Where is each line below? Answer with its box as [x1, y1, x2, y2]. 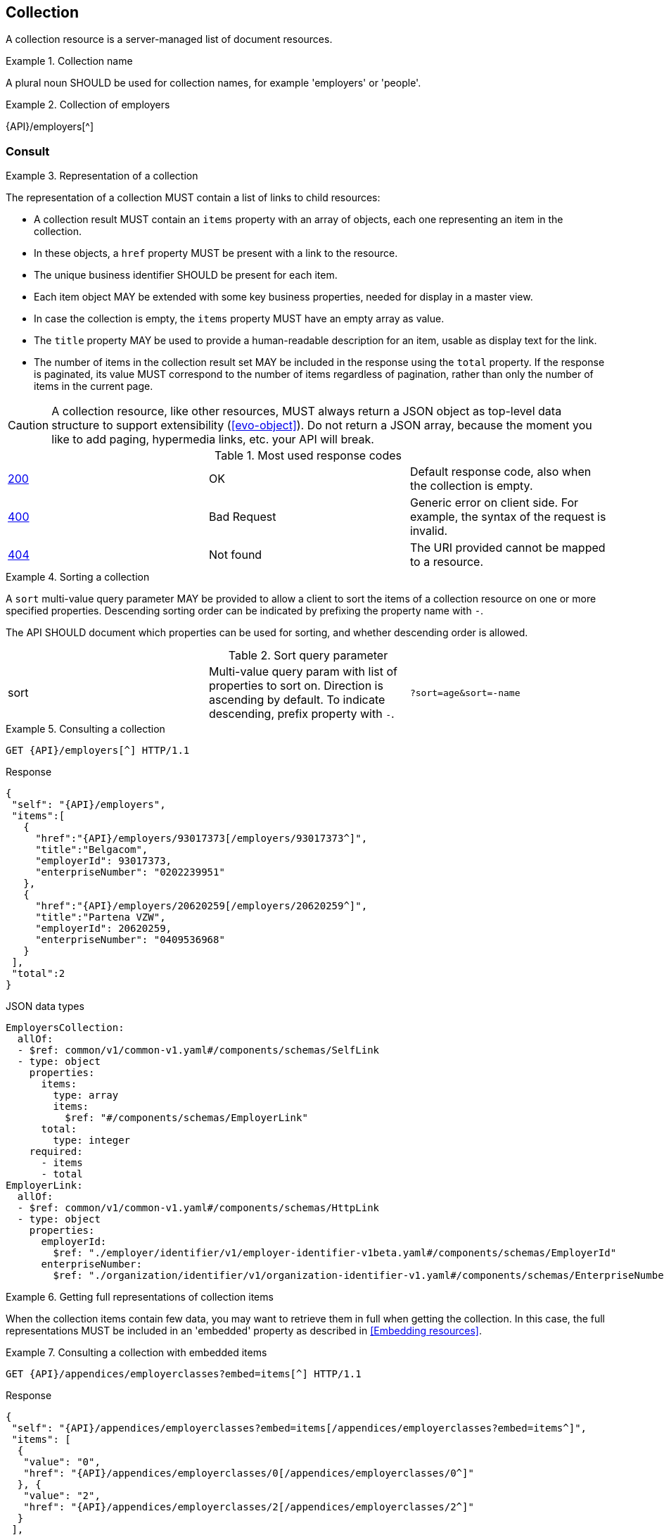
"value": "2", [23, 1490, 101, 1502]
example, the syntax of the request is [409, 510, 606, 524]
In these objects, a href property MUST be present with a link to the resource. [34, 247, 398, 260]
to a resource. [409, 555, 484, 569]
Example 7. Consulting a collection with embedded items [6, 1346, 267, 1359]
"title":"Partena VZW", [35, 911, 166, 923]
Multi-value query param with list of [208, 664, 397, 679]
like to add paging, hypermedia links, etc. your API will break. [51, 432, 374, 447]
